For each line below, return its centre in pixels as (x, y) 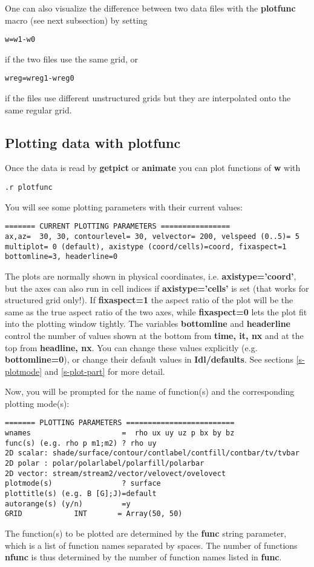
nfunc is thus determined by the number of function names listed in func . (143, 557)
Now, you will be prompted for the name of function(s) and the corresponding (150, 391)
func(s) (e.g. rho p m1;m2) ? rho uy (81, 443)
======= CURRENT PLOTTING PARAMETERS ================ (118, 226)
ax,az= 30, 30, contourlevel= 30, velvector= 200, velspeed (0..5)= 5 (152, 236)
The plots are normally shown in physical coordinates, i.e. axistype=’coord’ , (151, 276)
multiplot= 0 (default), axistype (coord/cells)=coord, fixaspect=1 (146, 247)
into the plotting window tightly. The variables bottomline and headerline (148, 324)
